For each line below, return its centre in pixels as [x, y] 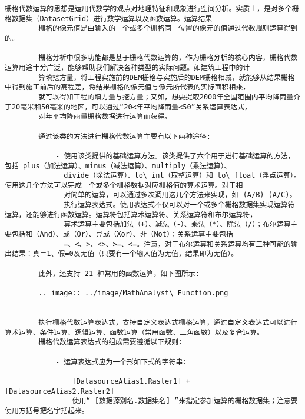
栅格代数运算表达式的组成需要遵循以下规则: [111, 342]
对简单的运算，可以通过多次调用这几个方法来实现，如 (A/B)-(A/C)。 [180, 195]
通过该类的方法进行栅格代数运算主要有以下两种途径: [125, 136]
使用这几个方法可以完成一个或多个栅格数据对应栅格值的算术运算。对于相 [124, 185]
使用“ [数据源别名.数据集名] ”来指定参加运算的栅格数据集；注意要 [185, 401]
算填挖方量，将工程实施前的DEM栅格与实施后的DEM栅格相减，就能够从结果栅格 [167, 77]
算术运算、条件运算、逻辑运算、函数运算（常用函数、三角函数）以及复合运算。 [134, 332]
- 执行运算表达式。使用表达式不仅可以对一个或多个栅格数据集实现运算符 [175, 205]
